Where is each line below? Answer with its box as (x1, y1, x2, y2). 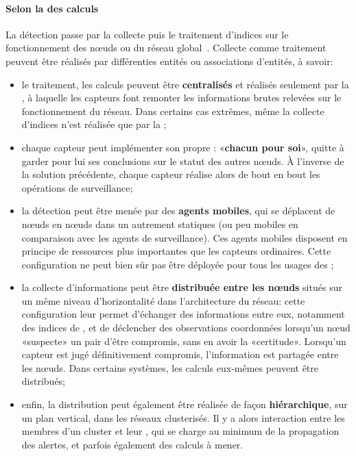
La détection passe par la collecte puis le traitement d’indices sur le (5, 27, 289, 41)
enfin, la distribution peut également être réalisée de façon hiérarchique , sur (21, 397, 348, 411)
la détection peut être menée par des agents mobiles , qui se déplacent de (21, 203, 335, 218)
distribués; (21, 374, 66, 388)
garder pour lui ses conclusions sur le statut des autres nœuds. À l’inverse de (21, 153, 344, 168)
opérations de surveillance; (21, 180, 133, 194)
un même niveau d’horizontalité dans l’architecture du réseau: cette (21, 293, 305, 307)
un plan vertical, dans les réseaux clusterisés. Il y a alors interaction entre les (21, 410, 345, 425)
